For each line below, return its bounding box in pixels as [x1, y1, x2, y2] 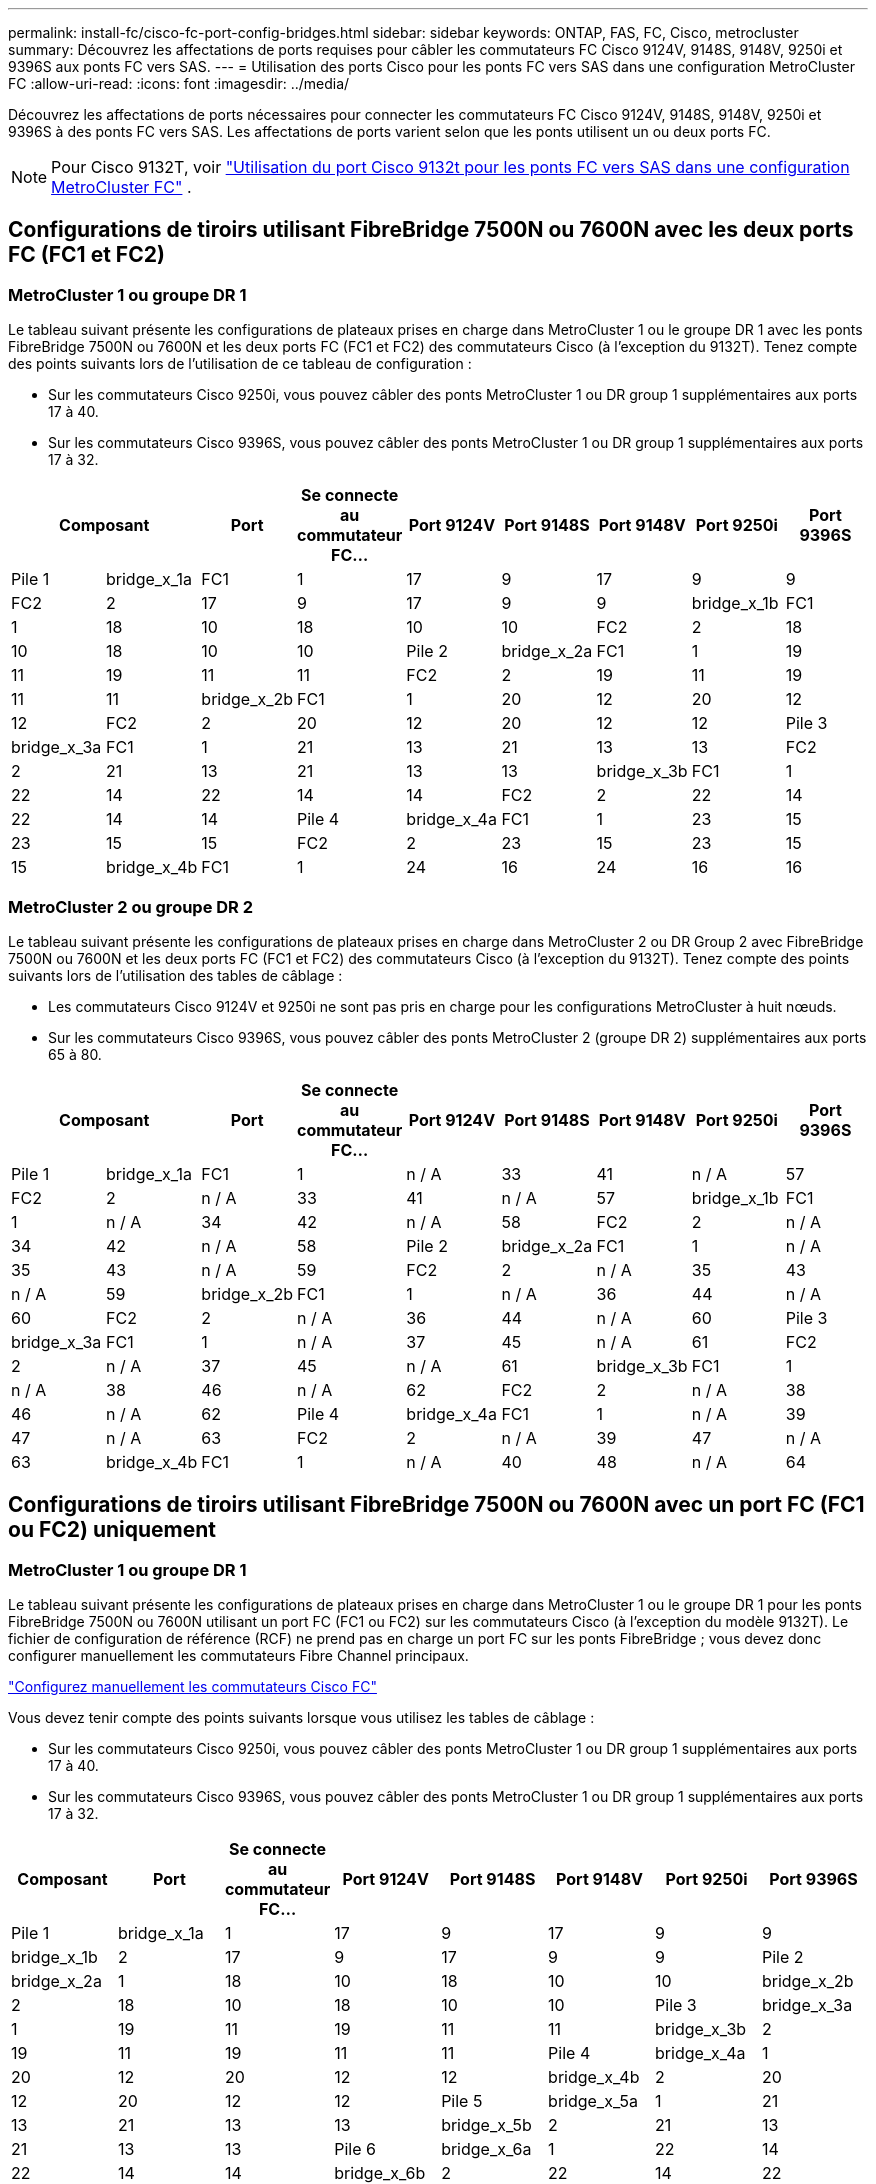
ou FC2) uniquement [8, 1517, 217, 1543]
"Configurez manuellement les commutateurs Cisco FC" [8, 1678, 377, 1696]
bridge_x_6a [441, 2139, 532, 2160]
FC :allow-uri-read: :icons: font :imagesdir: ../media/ [8, 75, 350, 92]
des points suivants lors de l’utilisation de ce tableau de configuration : [8, 355, 472, 373]
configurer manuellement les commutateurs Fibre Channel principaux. [8, 1647, 469, 1665]
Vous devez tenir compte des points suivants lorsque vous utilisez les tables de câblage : [8, 1709, 595, 1727]
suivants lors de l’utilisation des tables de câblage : [8, 966, 343, 984]
